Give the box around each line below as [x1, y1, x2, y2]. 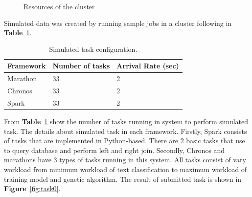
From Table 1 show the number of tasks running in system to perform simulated [4, 116, 249, 126]
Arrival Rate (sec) [116, 61, 179, 71]
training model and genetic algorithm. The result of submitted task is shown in [4, 174, 242, 184]
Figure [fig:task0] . [4, 183, 61, 194]
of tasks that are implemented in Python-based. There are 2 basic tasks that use [4, 135, 245, 146]
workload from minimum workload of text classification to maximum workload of [4, 164, 247, 174]
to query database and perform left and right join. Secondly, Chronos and [4, 145, 225, 155]
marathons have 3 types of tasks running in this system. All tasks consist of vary [4, 154, 246, 165]
